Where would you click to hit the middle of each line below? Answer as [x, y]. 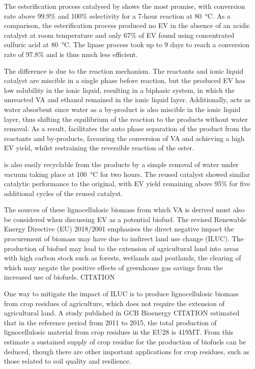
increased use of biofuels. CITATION [59, 277]
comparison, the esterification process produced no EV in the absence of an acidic [127, 25]
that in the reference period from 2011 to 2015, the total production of [110, 322]
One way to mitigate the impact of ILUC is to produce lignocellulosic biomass [122, 294]
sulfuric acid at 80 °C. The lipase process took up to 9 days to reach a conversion [127, 44]
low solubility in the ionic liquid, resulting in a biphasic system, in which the [119, 90]
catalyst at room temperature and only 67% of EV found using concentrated [119, 35]
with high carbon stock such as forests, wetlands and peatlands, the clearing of [123, 258]
